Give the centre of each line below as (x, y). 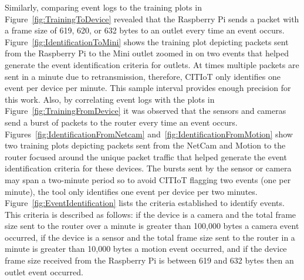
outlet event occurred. (44, 271)
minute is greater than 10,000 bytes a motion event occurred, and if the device (146, 249)
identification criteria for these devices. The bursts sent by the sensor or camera (148, 168)
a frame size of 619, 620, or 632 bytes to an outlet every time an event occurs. (145, 30)
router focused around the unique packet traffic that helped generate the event (146, 156)
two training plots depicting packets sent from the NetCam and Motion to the (145, 145)
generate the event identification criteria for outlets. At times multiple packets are (152, 64)
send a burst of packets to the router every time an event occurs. (121, 122)
